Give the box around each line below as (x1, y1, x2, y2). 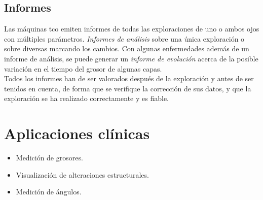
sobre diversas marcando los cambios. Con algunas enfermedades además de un (4, 43, 249, 54)
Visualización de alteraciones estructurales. (16, 169, 149, 180)
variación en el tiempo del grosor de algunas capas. (4, 63, 162, 74)
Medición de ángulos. (16, 186, 82, 197)
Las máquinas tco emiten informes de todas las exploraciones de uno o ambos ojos (4, 23, 259, 34)
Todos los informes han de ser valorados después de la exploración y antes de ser (4, 73, 254, 84)
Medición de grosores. (16, 152, 83, 163)
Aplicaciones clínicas (4, 123, 150, 144)
